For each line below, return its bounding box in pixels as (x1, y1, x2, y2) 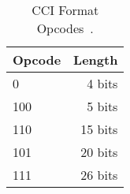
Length (73, 50, 118, 69)
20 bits (80, 143, 118, 161)
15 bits (80, 120, 118, 138)
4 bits (87, 74, 118, 92)
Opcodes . (36, 19, 94, 37)
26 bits (80, 166, 118, 184)
